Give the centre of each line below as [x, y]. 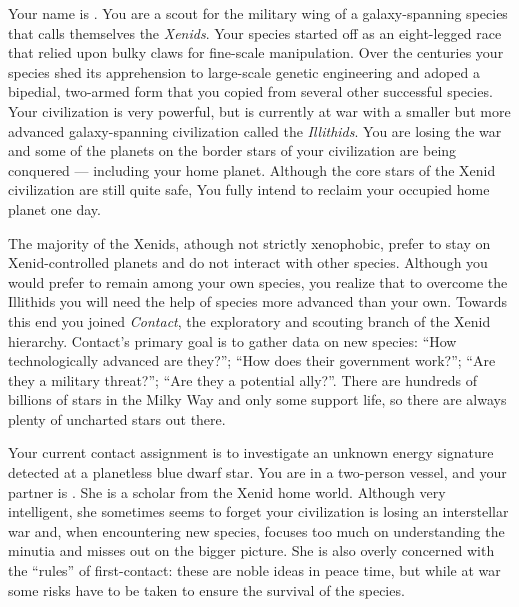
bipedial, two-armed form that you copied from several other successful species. [250, 91]
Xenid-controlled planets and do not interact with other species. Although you [248, 262]
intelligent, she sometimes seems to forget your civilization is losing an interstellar [258, 511]
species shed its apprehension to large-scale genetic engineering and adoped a [244, 71]
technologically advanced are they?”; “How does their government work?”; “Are [252, 360]
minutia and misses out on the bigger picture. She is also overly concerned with [251, 550]
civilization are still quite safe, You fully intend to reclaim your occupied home [249, 189]
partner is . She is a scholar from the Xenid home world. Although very [227, 491]
